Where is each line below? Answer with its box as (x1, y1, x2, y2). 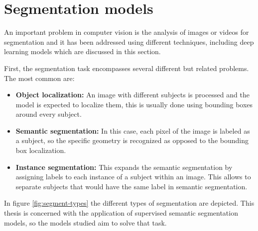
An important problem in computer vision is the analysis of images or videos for (4, 27, 249, 37)
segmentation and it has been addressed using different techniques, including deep (4, 36, 254, 47)
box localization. (15, 145, 66, 155)
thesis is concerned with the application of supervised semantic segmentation (4, 208, 238, 218)
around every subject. (15, 109, 82, 119)
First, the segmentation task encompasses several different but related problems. (4, 63, 249, 73)
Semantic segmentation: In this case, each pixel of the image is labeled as (15, 125, 250, 136)
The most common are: (4, 73, 75, 83)
